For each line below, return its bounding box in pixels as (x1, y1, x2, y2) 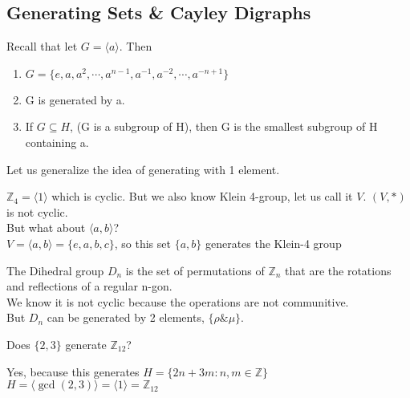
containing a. (25, 133, 89, 150)
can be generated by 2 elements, (47, 309, 205, 326)
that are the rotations (285, 262, 392, 278)
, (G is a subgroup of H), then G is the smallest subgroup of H (70, 118, 378, 135)
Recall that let (6, 38, 78, 55)
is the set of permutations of (125, 262, 265, 278)
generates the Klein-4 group (205, 234, 342, 251)
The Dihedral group (6, 262, 104, 278)
